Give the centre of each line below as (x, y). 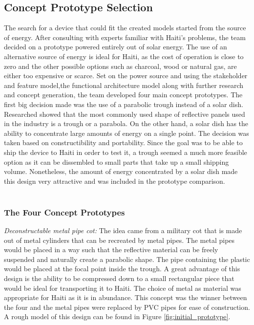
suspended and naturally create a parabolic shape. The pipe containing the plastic (127, 259)
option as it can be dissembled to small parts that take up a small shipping (116, 162)
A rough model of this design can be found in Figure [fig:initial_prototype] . (117, 316)
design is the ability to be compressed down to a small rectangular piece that (119, 278)
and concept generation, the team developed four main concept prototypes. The (123, 95)
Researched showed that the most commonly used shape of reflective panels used (125, 114)
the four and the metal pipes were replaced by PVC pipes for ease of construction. (127, 307)
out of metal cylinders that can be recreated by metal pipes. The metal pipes (119, 240)
